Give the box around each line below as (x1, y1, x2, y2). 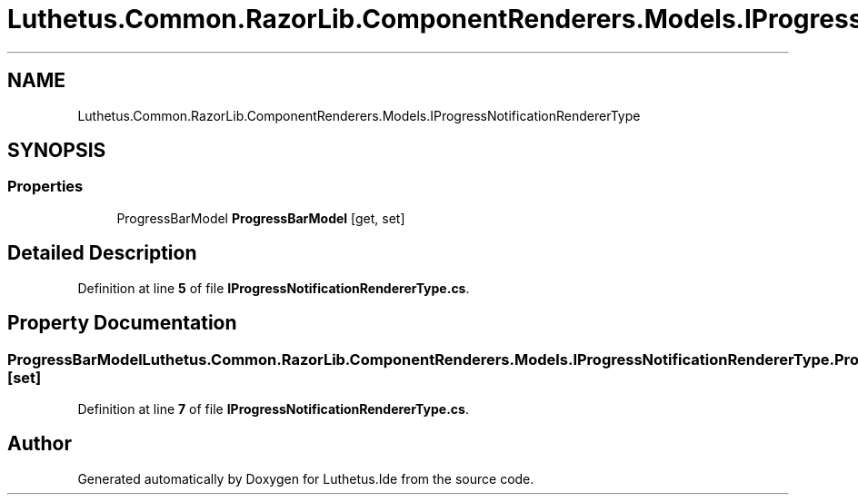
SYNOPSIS (7, 139, 106, 162)
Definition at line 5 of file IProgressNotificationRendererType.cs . (77, 280, 470, 296)
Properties (7, 177, 84, 196)
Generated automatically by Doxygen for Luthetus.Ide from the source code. (77, 470, 534, 487)
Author (7, 432, 72, 456)
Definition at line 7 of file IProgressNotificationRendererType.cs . (77, 400, 469, 417)
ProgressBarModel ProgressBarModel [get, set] (116, 210, 405, 226)
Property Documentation (7, 311, 237, 335)
